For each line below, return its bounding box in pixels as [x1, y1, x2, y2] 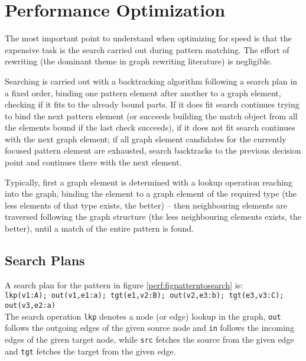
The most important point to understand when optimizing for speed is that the [5, 32, 292, 44]
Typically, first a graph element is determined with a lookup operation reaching [5, 175, 292, 188]
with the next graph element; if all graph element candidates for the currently [5, 132, 287, 145]
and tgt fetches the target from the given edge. [5, 344, 176, 357]
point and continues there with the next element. [5, 156, 182, 168]
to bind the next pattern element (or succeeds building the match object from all [5, 109, 298, 122]
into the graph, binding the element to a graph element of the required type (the [5, 187, 297, 200]
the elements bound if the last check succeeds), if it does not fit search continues [5, 121, 295, 134]
